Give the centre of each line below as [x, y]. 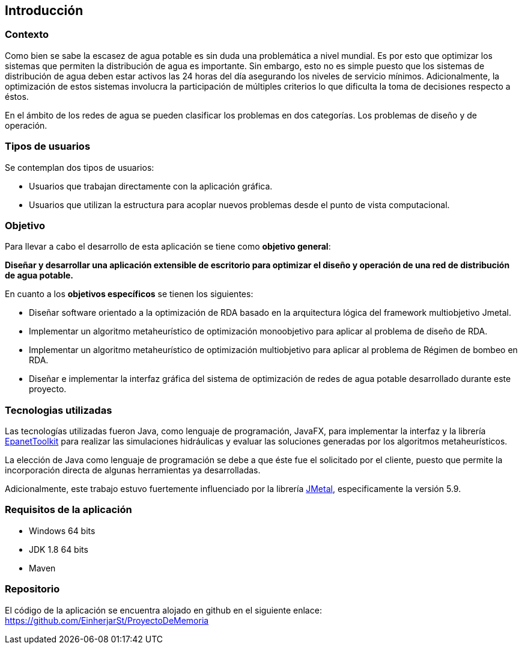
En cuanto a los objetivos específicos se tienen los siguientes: [129, 294]
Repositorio [32, 589]
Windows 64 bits [62, 531]
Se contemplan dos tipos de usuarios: [80, 167]
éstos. [17, 96]
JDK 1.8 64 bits [59, 549]
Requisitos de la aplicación [68, 510]
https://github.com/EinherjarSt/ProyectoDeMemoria [107, 620]
